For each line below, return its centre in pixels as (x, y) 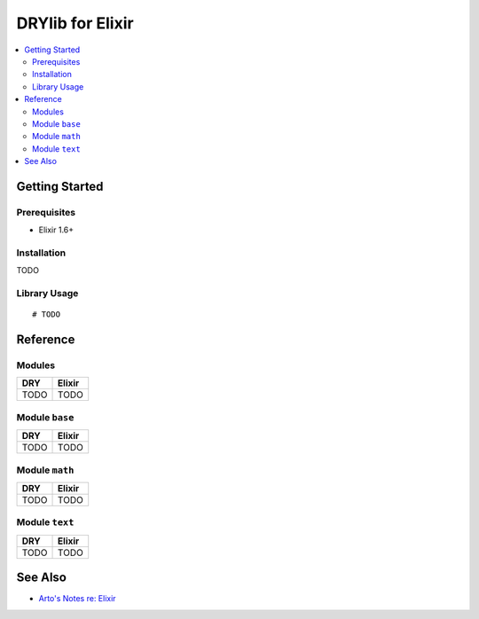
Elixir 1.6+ (56, 230)
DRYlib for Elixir (75, 23)
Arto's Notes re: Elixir (77, 599)
